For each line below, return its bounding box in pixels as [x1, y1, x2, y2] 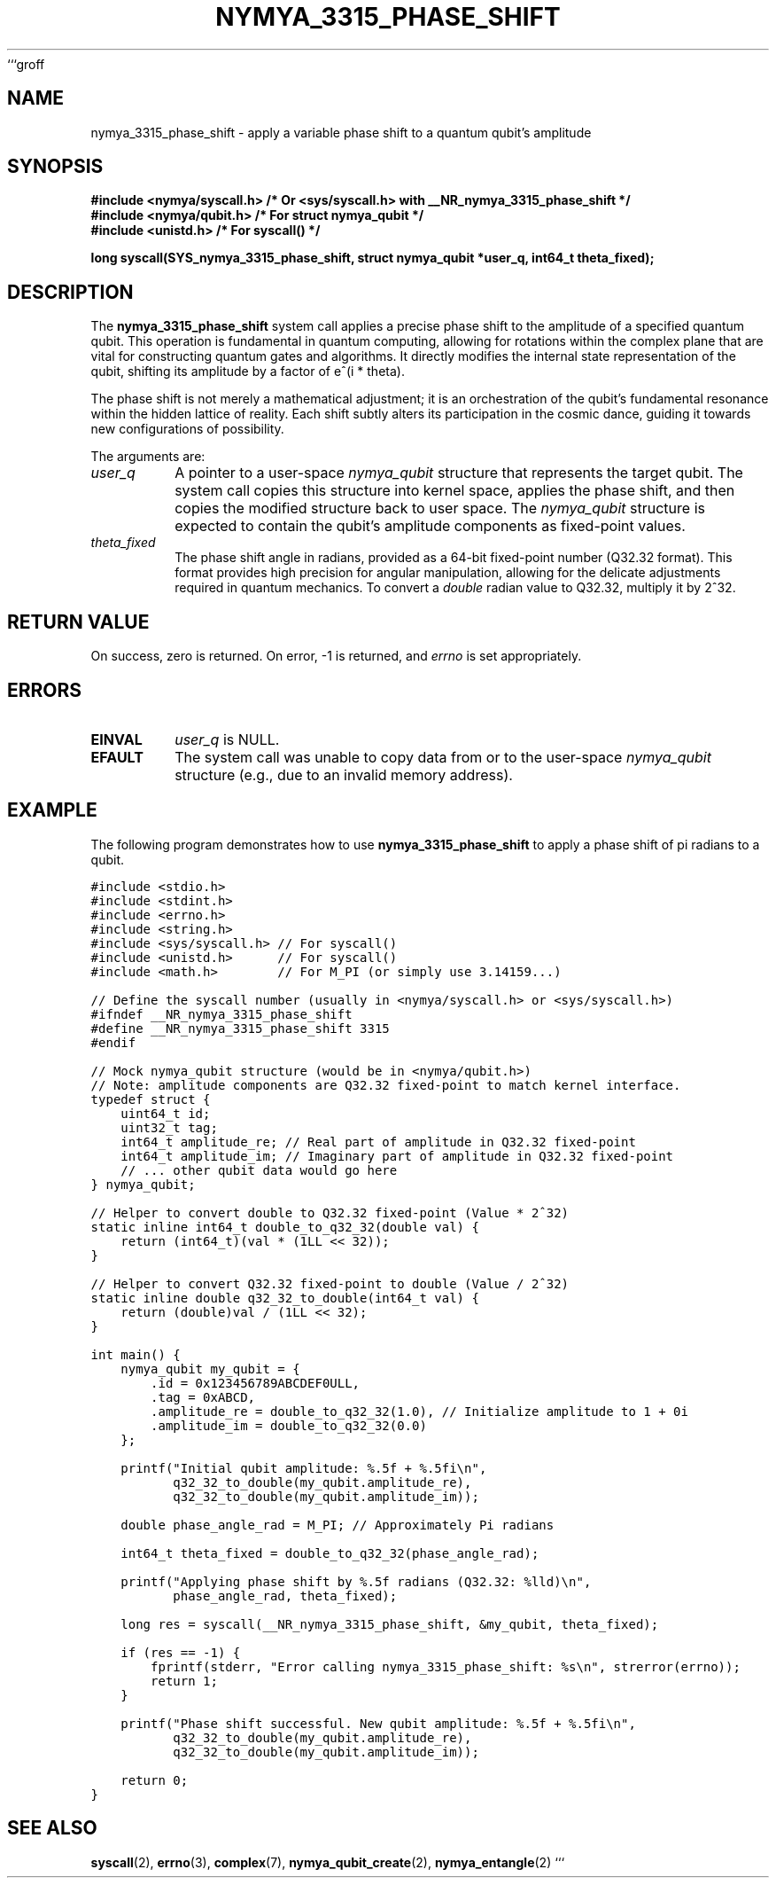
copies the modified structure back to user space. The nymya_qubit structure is [175, 499, 705, 518]
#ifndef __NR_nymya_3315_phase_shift [90, 1006, 353, 1021]
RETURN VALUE [7, 610, 150, 633]
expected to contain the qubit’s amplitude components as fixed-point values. [175, 517, 686, 536]
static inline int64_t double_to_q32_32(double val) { [90, 1219, 479, 1234]
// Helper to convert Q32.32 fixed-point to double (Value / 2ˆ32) [90, 1276, 570, 1291]
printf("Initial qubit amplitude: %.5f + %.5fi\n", [120, 1460, 487, 1475]
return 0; [120, 1772, 189, 1787]
